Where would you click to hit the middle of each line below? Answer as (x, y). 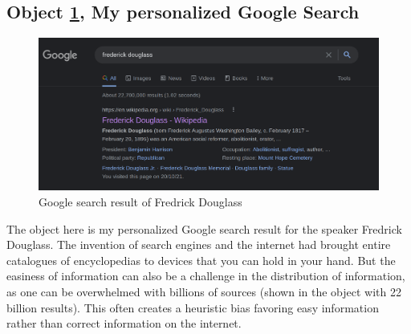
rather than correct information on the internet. (124, 323)
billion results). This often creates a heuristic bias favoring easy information (193, 307)
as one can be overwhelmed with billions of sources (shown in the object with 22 (204, 291)
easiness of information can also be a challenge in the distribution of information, (206, 276)
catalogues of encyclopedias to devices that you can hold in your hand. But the (201, 260)
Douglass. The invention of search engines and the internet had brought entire (199, 244)
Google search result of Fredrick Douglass (140, 202)
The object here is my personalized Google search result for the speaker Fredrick (204, 228)
